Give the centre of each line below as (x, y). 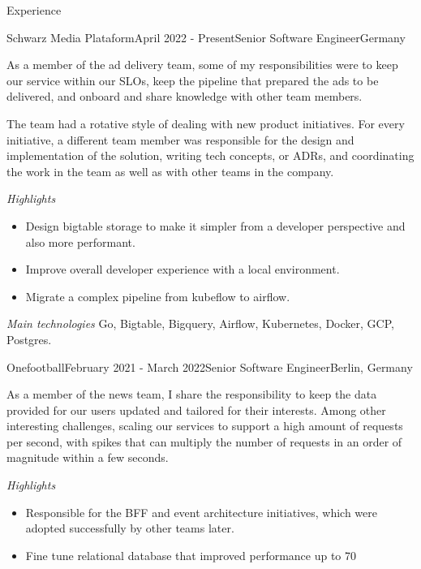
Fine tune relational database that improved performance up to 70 (191, 555)
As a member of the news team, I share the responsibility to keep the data (192, 394)
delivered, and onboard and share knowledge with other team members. (185, 96)
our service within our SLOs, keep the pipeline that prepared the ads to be (193, 80)
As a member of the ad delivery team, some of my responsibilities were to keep (202, 65)
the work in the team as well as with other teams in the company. (170, 171)
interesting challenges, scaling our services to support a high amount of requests (205, 426)
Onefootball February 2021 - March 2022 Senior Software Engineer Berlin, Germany (210, 366)
